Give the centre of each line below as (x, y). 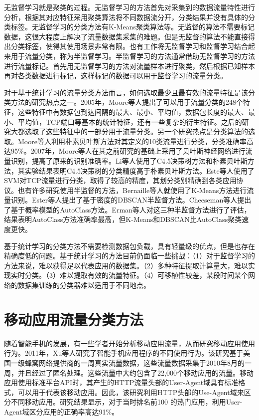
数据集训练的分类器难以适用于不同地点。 (84, 285)
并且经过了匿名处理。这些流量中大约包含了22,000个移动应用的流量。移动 (135, 372)
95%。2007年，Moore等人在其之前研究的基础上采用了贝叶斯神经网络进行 (128, 151)
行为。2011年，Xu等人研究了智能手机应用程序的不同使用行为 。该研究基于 (124, 353)
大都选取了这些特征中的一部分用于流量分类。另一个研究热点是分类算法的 (129, 131)
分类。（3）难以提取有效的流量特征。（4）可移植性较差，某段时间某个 (136, 275)
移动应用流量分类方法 (74, 319)
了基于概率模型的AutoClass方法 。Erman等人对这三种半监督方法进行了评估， (128, 209)
